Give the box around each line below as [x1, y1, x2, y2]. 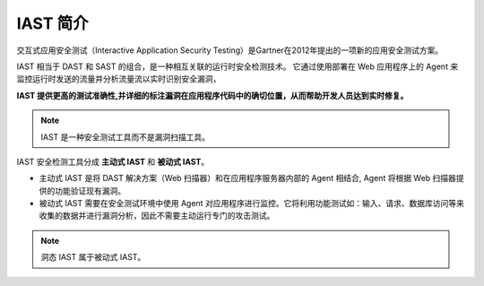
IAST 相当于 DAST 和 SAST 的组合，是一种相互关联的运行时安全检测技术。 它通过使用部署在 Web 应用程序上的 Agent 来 [16, 61, 459, 72]
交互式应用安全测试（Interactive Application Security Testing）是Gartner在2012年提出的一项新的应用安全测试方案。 [16, 45, 444, 56]
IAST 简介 [16, 13, 89, 33]
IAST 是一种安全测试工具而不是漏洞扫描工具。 [40, 131, 211, 143]
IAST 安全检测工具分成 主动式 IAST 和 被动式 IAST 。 [16, 156, 210, 167]
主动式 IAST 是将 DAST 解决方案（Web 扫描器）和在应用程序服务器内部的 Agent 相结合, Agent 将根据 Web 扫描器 [39, 173, 457, 184]
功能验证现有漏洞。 [54, 185, 125, 196]
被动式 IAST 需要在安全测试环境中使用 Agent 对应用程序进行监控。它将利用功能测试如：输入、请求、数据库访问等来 [39, 198, 465, 209]
